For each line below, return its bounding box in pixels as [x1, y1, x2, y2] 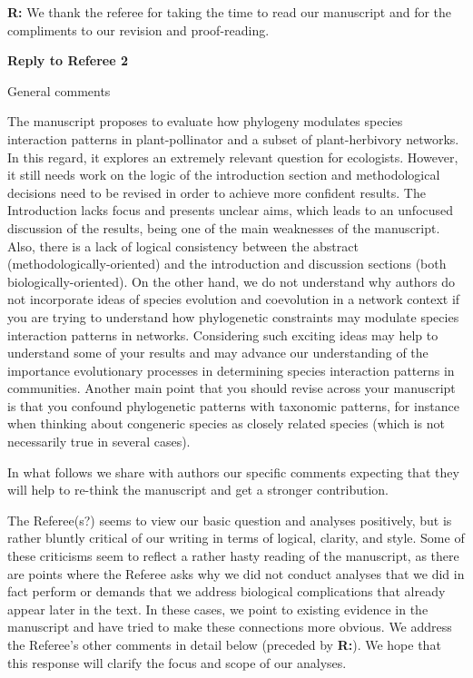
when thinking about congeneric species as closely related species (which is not [7, 414, 446, 433]
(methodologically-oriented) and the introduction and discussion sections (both [7, 254, 447, 273]
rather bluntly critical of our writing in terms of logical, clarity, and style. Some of [7, 528, 465, 547]
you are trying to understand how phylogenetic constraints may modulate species [7, 307, 459, 326]
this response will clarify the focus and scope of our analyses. [7, 653, 347, 672]
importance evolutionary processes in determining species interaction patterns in [7, 360, 455, 379]
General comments [7, 81, 111, 100]
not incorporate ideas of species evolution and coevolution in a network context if [7, 290, 460, 309]
